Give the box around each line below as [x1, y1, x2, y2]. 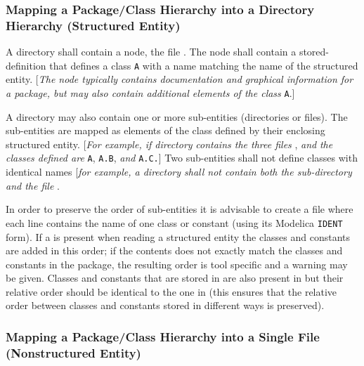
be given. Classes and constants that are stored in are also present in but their [6, 270, 344, 285]
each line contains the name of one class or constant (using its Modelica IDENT [6, 215, 343, 230]
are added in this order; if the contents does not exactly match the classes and [6, 243, 343, 258]
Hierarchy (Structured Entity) [6, 16, 181, 34]
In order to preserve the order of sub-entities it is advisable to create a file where [6, 202, 353, 216]
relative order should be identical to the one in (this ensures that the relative [6, 284, 337, 299]
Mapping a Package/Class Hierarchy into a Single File [6, 328, 320, 345]
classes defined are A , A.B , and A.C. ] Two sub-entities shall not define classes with [6, 150, 358, 165]
